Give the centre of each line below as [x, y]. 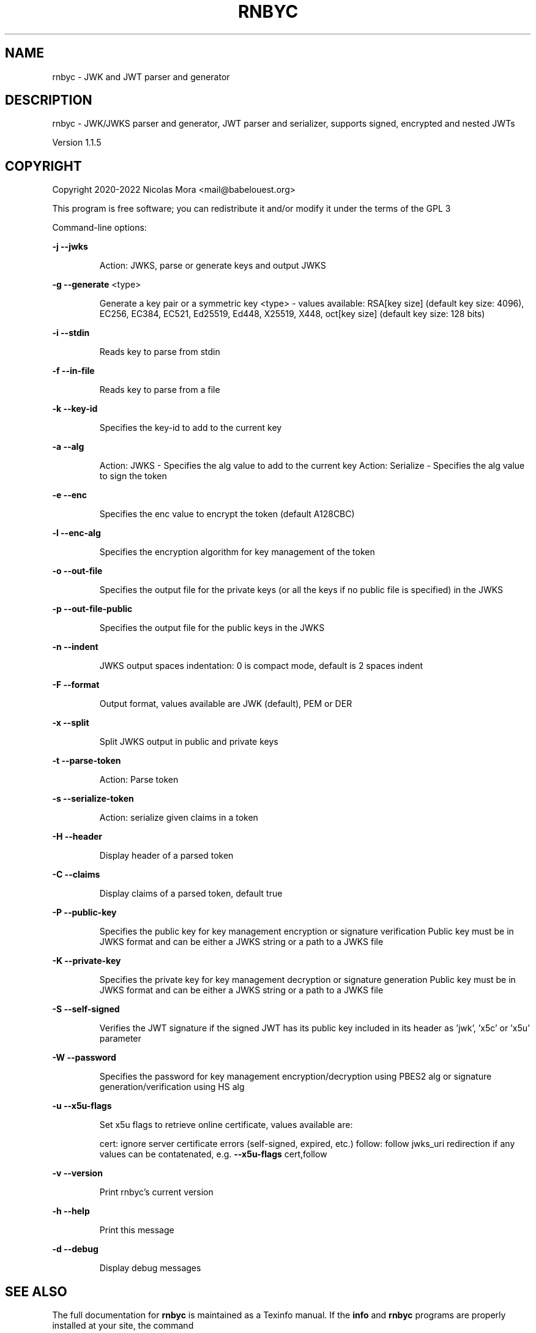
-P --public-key [84, 913]
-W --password [84, 1058]
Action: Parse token [139, 780]
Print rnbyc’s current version [156, 1192]
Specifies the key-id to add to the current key [191, 428]
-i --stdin [71, 333]
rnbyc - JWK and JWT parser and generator [141, 77]
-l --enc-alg [76, 533]
